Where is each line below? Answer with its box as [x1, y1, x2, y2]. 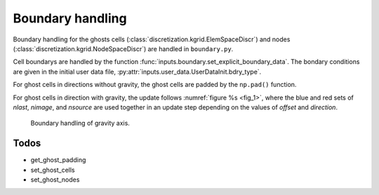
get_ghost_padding [30, 156, 86, 164]
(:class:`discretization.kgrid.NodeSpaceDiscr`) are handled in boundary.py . [13, 44, 234, 53]
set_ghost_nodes [30, 175, 80, 184]
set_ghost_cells [30, 166, 75, 174]
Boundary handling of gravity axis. [30, 119, 130, 128]
